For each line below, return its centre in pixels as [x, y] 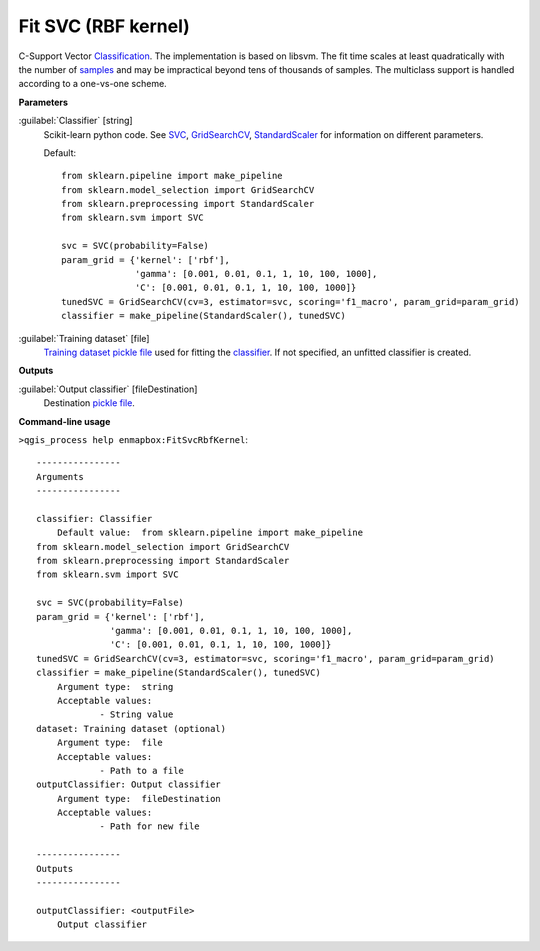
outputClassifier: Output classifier [129, 784]
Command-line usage [64, 421]
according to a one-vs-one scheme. [92, 84]
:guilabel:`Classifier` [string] [76, 121]
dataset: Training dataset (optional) [131, 728]
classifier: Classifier [94, 518]
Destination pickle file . [89, 403]
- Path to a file [142, 770]
